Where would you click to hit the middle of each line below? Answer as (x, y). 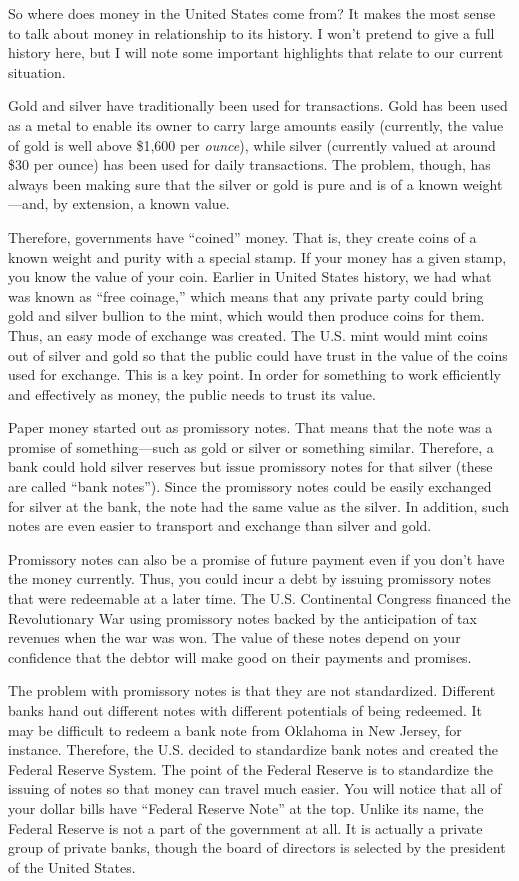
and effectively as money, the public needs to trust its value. (192, 393)
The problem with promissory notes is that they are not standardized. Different (252, 690)
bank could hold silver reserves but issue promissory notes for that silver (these (250, 466)
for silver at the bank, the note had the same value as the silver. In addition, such (258, 505)
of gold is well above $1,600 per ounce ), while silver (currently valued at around (252, 144)
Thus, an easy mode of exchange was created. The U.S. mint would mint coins (248, 334)
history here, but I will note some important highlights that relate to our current (256, 52)
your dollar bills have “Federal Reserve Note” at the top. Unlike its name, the (246, 807)
